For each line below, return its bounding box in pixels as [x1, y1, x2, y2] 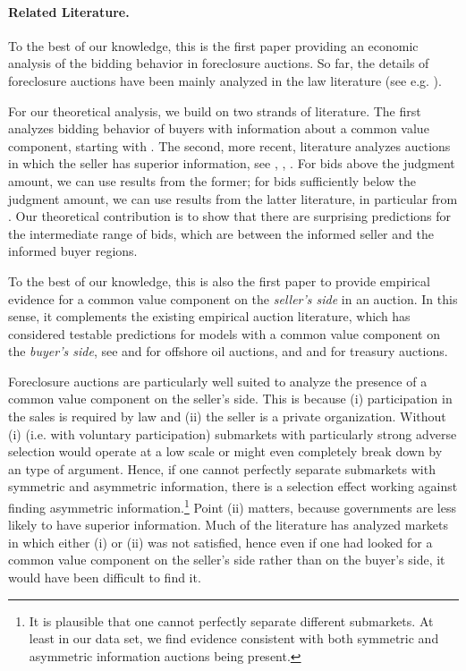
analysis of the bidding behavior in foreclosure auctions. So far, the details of [8, 54, 429, 72]
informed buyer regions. [8, 242, 138, 260]
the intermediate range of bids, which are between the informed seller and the [8, 224, 434, 242]
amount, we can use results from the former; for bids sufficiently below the [8, 171, 416, 190]
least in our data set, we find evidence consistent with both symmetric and [29, 629, 439, 648]
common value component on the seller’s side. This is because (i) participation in [8, 389, 453, 408]
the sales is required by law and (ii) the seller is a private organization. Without [8, 407, 446, 426]
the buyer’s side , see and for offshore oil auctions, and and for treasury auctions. [8, 342, 448, 361]
